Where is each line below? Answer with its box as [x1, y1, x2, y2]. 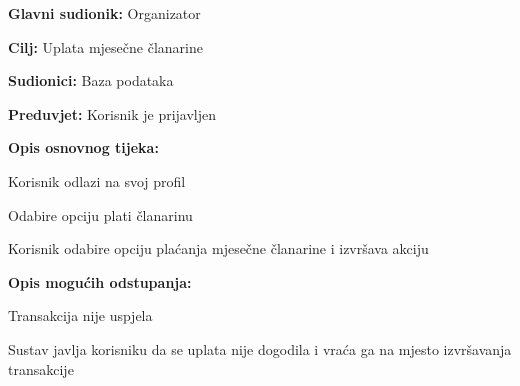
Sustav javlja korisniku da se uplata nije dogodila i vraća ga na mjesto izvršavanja [8, 338, 512, 359]
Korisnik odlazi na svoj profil [8, 170, 186, 191]
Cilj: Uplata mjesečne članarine [8, 36, 203, 57]
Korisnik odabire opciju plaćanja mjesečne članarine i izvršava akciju [8, 238, 429, 259]
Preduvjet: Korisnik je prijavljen [8, 103, 217, 124]
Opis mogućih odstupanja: [8, 271, 192, 292]
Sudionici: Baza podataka [8, 70, 174, 91]
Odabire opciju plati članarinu [8, 204, 193, 225]
